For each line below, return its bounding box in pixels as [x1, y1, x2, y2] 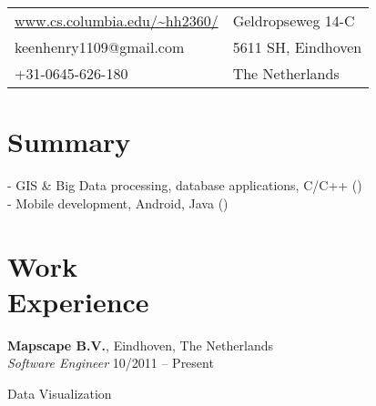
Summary [7, 123, 131, 160]
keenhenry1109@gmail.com [15, 36, 185, 57]
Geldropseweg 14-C [232, 10, 355, 31]
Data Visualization [7, 383, 112, 402]
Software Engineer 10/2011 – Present [7, 353, 214, 372]
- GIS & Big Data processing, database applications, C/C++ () [7, 176, 362, 195]
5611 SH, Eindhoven [232, 36, 362, 57]
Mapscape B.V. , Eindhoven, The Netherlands [7, 335, 273, 354]
